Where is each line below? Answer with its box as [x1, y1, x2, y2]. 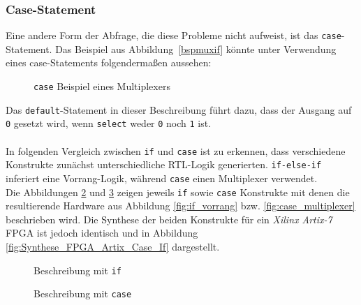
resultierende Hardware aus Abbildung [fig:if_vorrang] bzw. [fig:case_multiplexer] [6, 198, 355, 213]
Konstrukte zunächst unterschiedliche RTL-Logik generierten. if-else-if [6, 157, 322, 172]
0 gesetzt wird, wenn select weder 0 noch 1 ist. [6, 116, 212, 131]
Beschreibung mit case [34, 286, 132, 301]
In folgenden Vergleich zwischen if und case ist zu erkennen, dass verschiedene [6, 143, 346, 158]
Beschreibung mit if [34, 262, 121, 277]
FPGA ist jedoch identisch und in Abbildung [6, 225, 198, 240]
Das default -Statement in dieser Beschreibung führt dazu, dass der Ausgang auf [6, 102, 352, 117]
